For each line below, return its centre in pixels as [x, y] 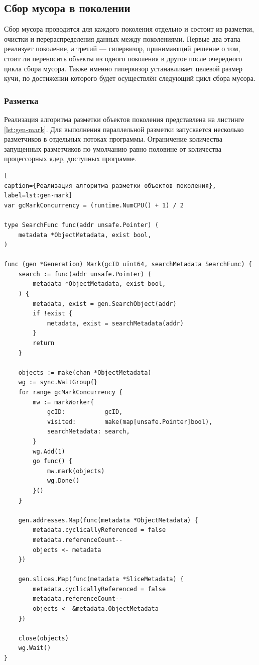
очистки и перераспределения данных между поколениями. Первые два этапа [122, 38]
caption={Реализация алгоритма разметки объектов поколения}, [110, 186]
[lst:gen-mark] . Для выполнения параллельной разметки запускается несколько [124, 129]
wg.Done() [63, 481]
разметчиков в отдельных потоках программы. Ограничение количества [113, 139]
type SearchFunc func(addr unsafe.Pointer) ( [81, 225]
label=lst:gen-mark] [38, 196]
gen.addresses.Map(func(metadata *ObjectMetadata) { [108, 520]
